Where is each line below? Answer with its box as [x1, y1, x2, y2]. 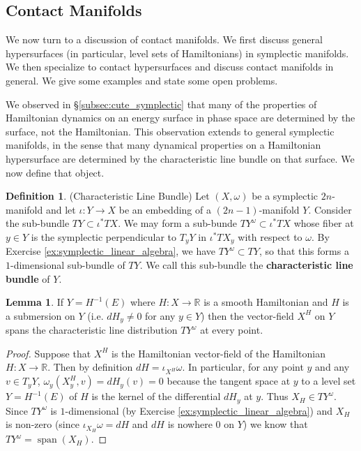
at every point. [200, 323, 263, 337]
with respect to [238, 229, 302, 244]
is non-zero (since [6, 417, 79, 431]
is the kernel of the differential [91, 389, 221, 404]
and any [315, 360, 350, 374]
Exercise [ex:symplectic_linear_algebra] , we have [6, 244, 216, 258]
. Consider [308, 202, 352, 216]
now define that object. [6, 165, 105, 179]
